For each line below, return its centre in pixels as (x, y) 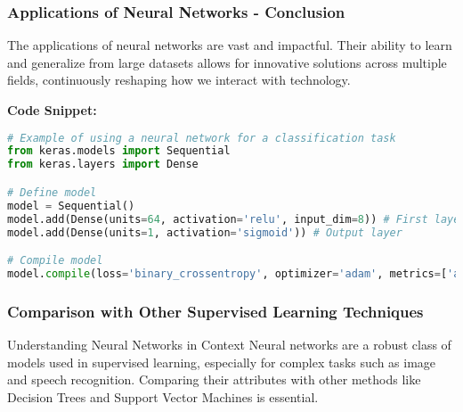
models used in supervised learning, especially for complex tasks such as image (222, 362)
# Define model (52, 192)
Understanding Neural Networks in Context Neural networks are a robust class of (229, 344)
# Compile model (55, 261)
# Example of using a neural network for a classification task (202, 138)
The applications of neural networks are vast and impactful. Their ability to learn (230, 45)
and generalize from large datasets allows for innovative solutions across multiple (227, 62)
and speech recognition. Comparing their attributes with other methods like (214, 379)
